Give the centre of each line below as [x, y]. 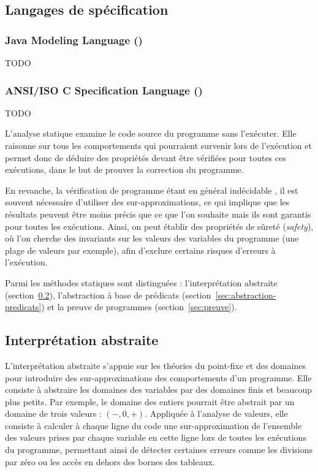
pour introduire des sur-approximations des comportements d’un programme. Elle [158, 377]
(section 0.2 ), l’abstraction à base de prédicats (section [108, 295]
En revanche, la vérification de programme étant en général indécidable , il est [152, 190]
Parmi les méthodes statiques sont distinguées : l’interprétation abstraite [141, 282]
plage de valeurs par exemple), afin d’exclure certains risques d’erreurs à [140, 250]
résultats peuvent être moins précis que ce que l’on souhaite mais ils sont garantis [158, 214]
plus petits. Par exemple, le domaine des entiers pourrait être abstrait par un [150, 401]
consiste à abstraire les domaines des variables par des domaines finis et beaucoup [158, 390]
